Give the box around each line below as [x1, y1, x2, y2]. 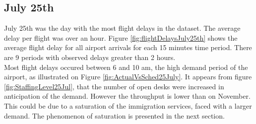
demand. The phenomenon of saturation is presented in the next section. [4, 110, 225, 121]
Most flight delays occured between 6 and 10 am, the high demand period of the [4, 62, 248, 72]
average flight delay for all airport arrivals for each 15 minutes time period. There [4, 42, 252, 53]
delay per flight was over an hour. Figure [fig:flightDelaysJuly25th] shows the [4, 32, 238, 43]
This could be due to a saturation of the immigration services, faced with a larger [4, 100, 252, 111]
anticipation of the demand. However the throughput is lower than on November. [4, 91, 251, 101]
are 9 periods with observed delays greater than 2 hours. [4, 52, 176, 62]
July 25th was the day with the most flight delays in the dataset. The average [4, 23, 241, 33]
